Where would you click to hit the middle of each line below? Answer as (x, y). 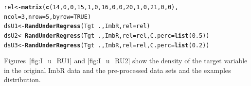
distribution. (22, 79)
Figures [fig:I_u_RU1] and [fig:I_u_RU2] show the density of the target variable (126, 61)
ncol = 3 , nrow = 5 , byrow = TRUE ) (48, 17)
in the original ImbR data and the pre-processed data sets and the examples (117, 70)
